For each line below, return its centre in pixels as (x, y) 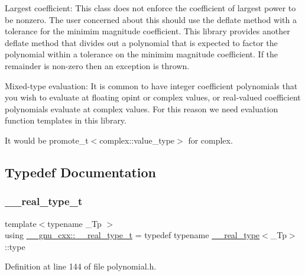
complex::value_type (137, 140)
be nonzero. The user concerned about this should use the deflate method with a (151, 19)
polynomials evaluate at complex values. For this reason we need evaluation (142, 108)
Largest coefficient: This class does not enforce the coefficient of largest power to (150, 8)
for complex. (210, 140)
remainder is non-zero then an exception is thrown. (97, 65)
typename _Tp (74, 223)
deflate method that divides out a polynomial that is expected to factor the (141, 42)
